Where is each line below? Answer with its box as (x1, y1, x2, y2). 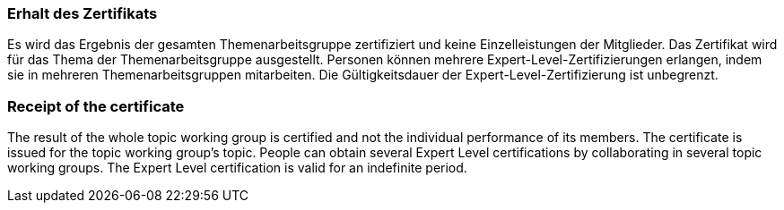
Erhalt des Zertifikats (7, 4, 158, 22)
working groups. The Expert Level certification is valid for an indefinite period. (7, 160, 467, 176)
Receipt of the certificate (7, 97, 185, 115)
